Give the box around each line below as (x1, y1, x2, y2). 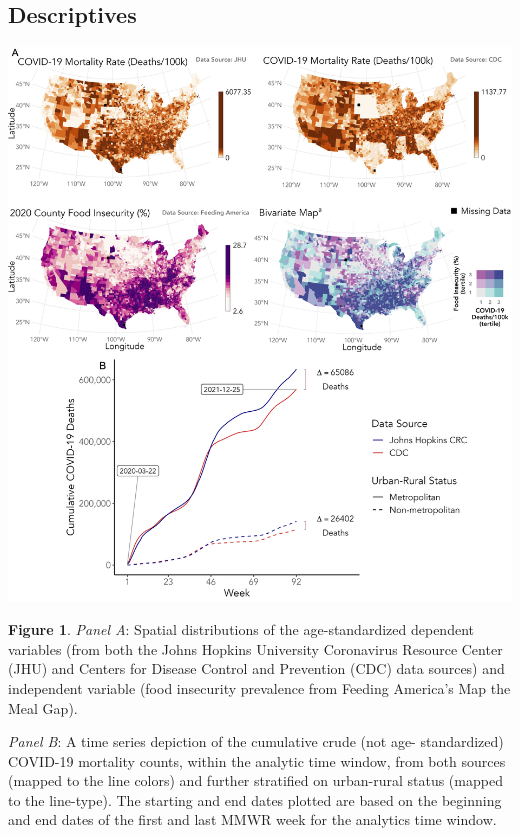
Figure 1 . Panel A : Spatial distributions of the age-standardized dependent (8, 619, 474, 640)
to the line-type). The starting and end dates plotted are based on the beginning (8, 789, 502, 810)
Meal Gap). (8, 697, 78, 718)
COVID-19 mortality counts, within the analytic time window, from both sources (8, 750, 506, 771)
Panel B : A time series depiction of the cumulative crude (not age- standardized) (8, 731, 504, 752)
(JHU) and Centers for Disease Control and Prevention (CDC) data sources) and (8, 658, 505, 679)
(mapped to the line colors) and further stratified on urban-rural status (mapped (8, 770, 503, 791)
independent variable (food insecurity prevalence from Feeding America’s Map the (8, 677, 511, 698)
